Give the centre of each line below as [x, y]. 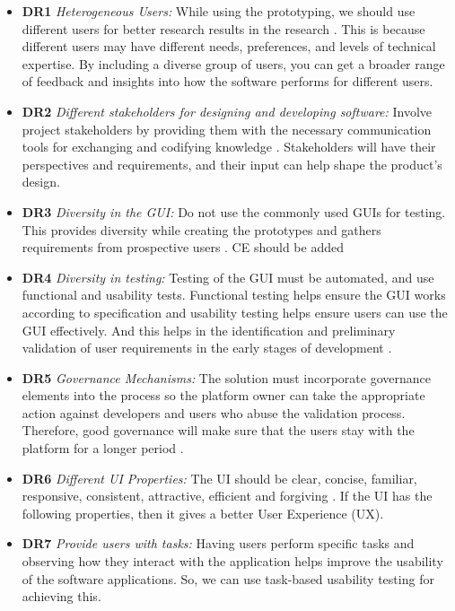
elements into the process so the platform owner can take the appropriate [223, 395]
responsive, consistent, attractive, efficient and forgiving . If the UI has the [227, 496]
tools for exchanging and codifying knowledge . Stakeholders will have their [229, 147]
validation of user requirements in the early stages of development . [207, 348]
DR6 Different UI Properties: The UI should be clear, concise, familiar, [219, 478]
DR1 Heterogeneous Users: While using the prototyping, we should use [219, 11]
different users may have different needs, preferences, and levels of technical [229, 46]
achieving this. [61, 596]
